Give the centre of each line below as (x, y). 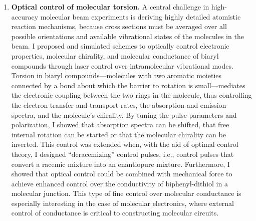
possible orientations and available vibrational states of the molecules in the (127, 36)
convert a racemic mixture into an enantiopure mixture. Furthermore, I (120, 164)
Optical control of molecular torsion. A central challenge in (110, 7)
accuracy (25, 16)
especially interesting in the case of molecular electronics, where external (122, 203)
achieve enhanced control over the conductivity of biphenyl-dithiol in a (119, 183)
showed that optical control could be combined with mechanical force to (122, 174)
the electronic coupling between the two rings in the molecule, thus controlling (132, 95)
